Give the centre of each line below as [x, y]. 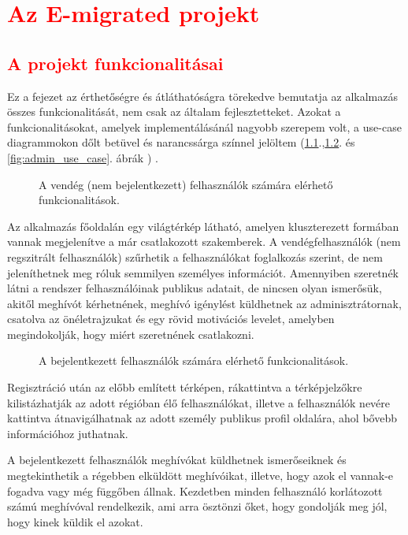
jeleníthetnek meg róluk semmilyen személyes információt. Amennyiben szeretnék [203, 272]
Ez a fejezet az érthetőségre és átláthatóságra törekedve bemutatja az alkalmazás [203, 96]
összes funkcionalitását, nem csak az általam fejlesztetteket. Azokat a [174, 111]
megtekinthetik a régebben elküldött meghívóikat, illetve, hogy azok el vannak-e [200, 476]
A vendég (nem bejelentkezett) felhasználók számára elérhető [186, 184]
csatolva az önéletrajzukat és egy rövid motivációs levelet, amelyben [171, 319]
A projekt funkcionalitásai [115, 63]
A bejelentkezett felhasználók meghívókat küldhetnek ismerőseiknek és [177, 460]
